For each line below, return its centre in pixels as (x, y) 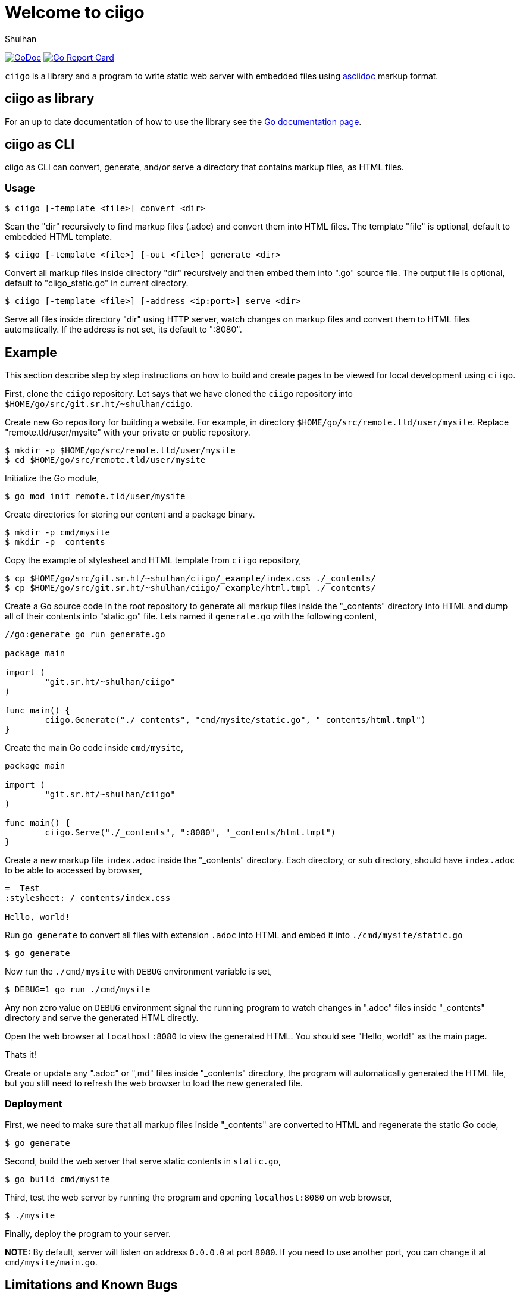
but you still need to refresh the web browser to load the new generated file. (154, 1083)
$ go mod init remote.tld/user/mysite (95, 496)
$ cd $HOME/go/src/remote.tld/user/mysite (105, 460)
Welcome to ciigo (75, 12)
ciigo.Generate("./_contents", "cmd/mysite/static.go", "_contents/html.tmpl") (236, 720)
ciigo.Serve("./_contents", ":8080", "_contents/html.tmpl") (190, 833)
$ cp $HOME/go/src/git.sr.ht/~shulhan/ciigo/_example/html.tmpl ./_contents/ (190, 588)
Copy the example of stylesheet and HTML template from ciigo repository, (153, 560)
